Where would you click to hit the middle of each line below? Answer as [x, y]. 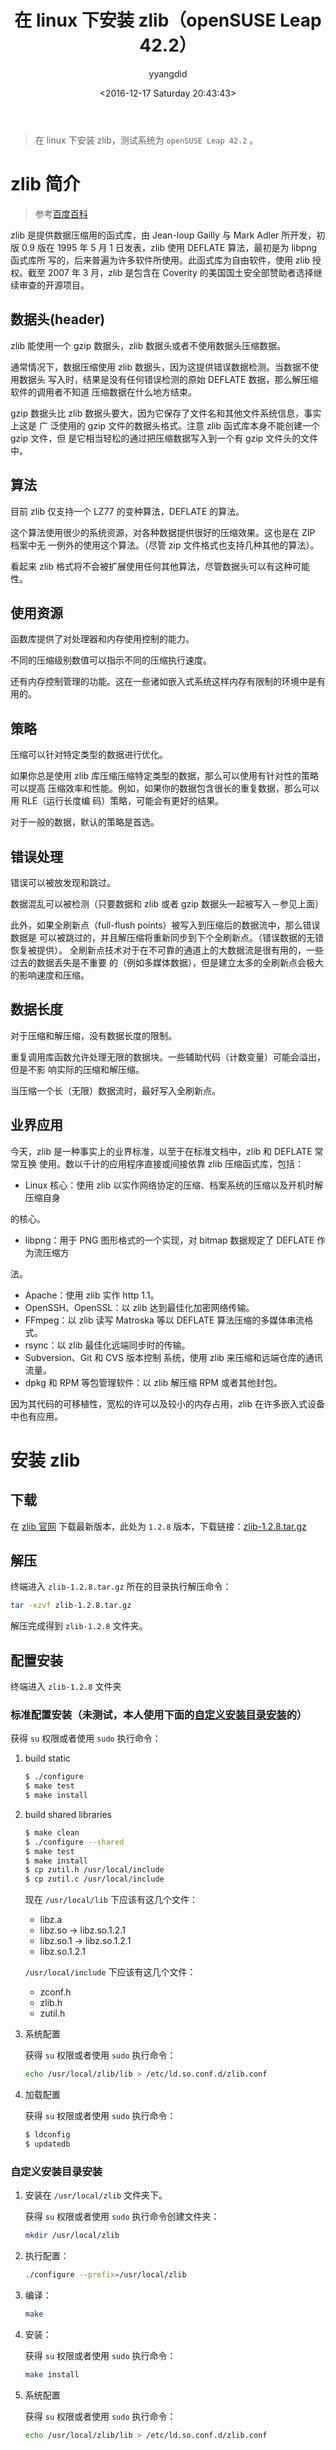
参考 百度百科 [61, 213]
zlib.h [51, 2003]
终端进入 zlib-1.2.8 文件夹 [66, 1687]
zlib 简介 [45, 184]
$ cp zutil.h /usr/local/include [94, 1870]
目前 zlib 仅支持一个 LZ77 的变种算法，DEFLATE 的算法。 [127, 511]
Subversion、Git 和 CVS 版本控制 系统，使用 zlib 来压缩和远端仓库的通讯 [173, 1357]
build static [47, 1758]
